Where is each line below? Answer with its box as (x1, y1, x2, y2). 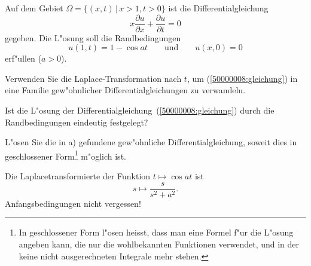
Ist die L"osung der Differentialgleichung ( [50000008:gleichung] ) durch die (5, 104, 275, 117)
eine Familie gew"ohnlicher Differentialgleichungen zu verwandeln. (5, 84, 246, 96)
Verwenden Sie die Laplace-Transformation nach (5, 72, 182, 84)
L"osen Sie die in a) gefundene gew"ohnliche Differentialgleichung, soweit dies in (5, 136, 297, 148)
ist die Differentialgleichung (168, 2, 269, 14)
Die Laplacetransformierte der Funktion (5, 170, 151, 182)
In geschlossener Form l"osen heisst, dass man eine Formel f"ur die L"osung (19, 226, 294, 239)
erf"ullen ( (5, 52, 41, 65)
